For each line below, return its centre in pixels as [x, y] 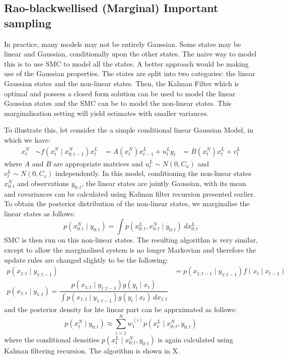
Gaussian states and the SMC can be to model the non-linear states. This [118, 103]
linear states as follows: [40, 213]
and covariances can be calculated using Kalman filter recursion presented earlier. [130, 193]
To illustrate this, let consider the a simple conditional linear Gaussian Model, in [129, 130]
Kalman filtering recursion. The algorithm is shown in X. [92, 350]
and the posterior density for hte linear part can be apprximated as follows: [121, 309]
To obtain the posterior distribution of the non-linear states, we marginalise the [127, 203]
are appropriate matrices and [98, 163]
